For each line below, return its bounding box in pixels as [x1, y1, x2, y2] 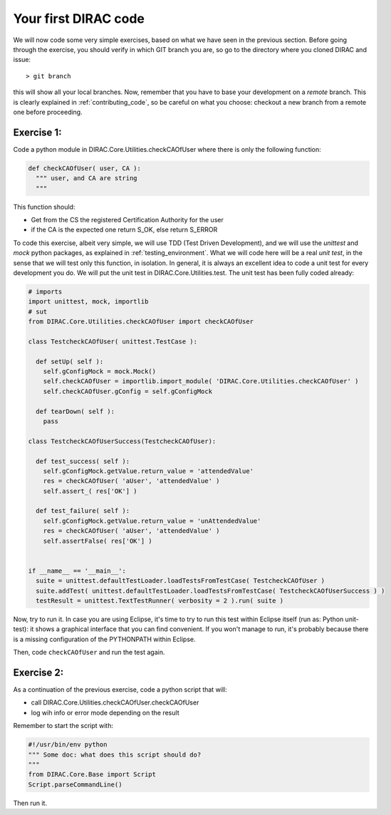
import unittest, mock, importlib [28, 298, 149, 306]
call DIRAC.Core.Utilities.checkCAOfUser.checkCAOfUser [31, 698, 199, 707]
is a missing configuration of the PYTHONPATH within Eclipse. [13, 635, 196, 643]
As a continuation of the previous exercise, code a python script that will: [13, 685, 227, 694]
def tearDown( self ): [36, 407, 115, 415]
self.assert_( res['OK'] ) [43, 487, 138, 495]
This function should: [13, 202, 75, 211]
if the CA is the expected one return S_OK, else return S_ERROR [31, 225, 218, 234]
